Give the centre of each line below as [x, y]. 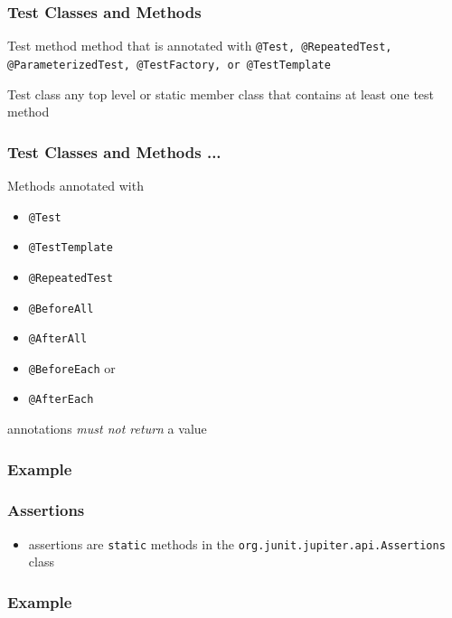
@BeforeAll [61, 309]
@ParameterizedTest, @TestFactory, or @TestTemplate [169, 65]
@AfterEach [61, 400]
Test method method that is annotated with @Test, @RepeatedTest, [200, 46]
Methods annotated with [75, 185]
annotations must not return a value [107, 429]
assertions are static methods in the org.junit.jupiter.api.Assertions [237, 543]
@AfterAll [58, 339]
